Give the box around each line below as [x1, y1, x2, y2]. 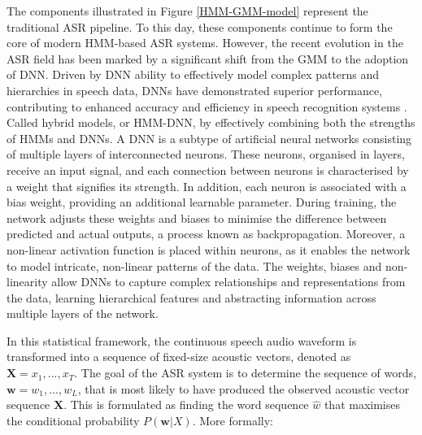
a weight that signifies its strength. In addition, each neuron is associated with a [7, 177, 407, 194]
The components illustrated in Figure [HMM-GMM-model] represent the [7, 2, 368, 19]
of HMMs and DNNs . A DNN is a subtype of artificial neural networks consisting [7, 129, 412, 146]
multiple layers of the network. [7, 305, 159, 322]
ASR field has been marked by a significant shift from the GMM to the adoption [7, 50, 409, 67]
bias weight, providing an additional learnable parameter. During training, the [7, 194, 397, 211]
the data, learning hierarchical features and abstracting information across [7, 289, 376, 306]
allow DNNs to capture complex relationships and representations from [51, 273, 406, 290]
